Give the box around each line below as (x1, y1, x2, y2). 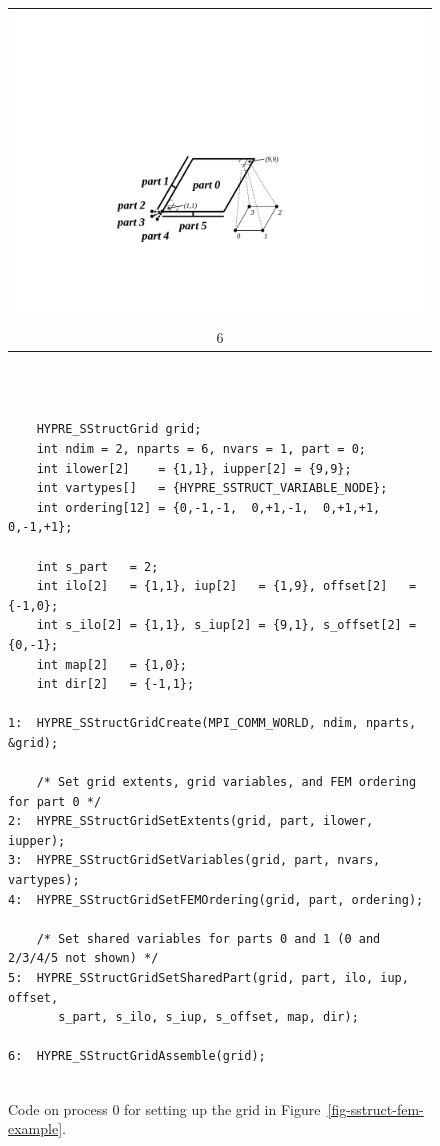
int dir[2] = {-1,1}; (36, 677, 195, 692)
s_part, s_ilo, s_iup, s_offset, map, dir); (58, 1010, 359, 1025)
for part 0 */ (8, 794, 102, 809)
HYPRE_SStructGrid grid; (36, 422, 202, 437)
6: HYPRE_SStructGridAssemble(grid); (8, 1049, 266, 1064)
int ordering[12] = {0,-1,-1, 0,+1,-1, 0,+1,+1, (36, 500, 381, 515)
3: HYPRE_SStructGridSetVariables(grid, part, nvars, (8, 853, 381, 868)
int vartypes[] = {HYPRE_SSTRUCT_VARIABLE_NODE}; (36, 481, 388, 496)
